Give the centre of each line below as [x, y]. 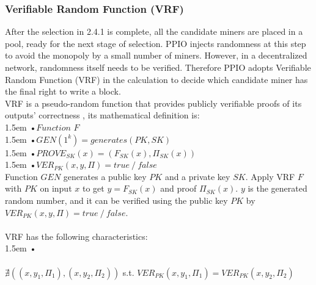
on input [56, 188]
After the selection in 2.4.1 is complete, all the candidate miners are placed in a [154, 31]
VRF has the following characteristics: [76, 236]
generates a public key [105, 176]
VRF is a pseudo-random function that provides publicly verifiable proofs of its [153, 103]
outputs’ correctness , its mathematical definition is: [102, 115]
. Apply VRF [270, 176]
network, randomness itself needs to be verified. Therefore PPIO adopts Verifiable [158, 67]
